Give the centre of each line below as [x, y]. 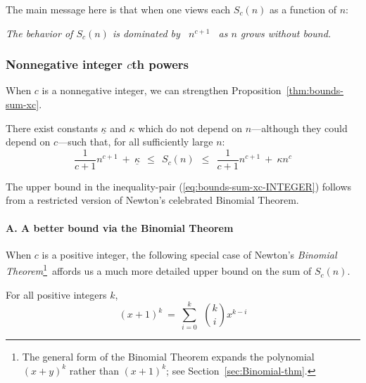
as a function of [303, 9]
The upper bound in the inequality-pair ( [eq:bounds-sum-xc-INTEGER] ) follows [179, 186]
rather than [94, 370]
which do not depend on [190, 128]
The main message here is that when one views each [118, 9]
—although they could [299, 128]
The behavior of [39, 33]
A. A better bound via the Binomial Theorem [120, 227]
